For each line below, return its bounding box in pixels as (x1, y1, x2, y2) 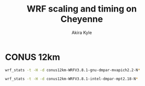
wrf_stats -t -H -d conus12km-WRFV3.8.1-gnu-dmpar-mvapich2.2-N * (5, 68, 140, 72)
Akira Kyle (71, 29, 92, 35)
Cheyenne (60, 14, 103, 25)
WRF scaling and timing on (26, 3, 137, 14)
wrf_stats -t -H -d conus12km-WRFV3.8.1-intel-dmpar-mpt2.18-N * (5, 76, 138, 81)
